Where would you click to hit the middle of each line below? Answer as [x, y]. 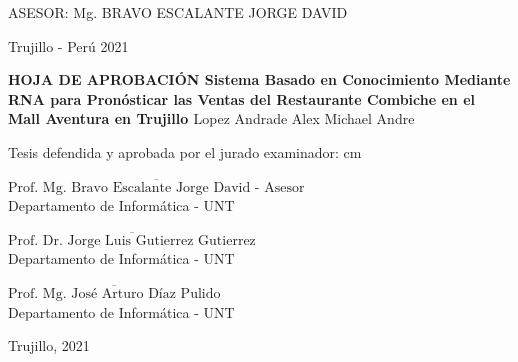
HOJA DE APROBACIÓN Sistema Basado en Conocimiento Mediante [259, 79]
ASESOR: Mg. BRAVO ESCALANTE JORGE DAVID [178, 12]
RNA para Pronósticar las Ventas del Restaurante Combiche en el [241, 98]
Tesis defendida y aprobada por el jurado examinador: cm [185, 151]
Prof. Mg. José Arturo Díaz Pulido [114, 293]
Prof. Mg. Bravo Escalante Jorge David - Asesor [156, 187]
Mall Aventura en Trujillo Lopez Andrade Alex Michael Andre [211, 118]
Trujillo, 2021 [49, 345]
